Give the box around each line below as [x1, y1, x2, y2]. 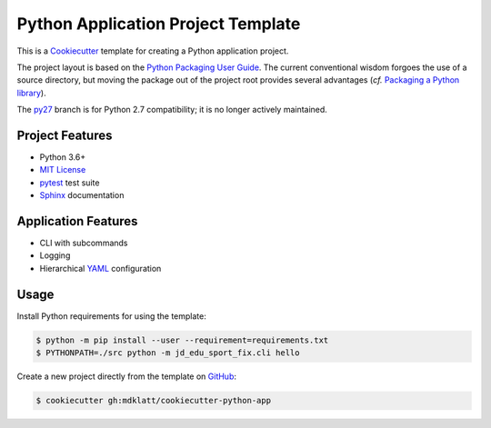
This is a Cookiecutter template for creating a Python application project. [16, 45, 289, 56]
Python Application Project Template [16, 14, 301, 34]
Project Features [16, 127, 113, 143]
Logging [39, 250, 71, 261]
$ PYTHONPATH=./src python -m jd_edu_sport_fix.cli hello [35, 348, 300, 358]
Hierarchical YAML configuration [39, 263, 162, 274]
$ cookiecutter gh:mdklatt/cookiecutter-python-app [35, 395, 272, 406]
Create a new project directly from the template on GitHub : [16, 371, 236, 382]
